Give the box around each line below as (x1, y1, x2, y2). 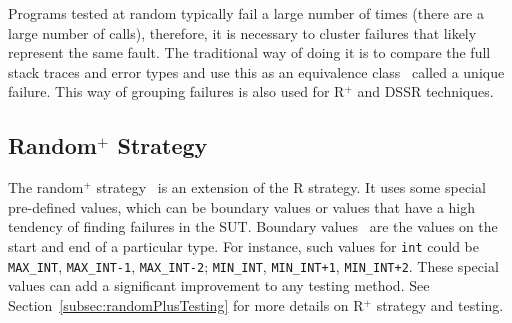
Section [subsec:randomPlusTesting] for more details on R (8, 294, 364, 315)
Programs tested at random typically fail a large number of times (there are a (8, 3, 484, 23)
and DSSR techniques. (357, 81, 494, 102)
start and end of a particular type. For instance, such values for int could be (8, 235, 479, 256)
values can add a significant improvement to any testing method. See (8, 275, 430, 296)
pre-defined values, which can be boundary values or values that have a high (8, 196, 476, 217)
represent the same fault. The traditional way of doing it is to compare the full (8, 42, 491, 63)
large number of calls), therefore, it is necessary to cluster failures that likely (8, 22, 477, 43)
